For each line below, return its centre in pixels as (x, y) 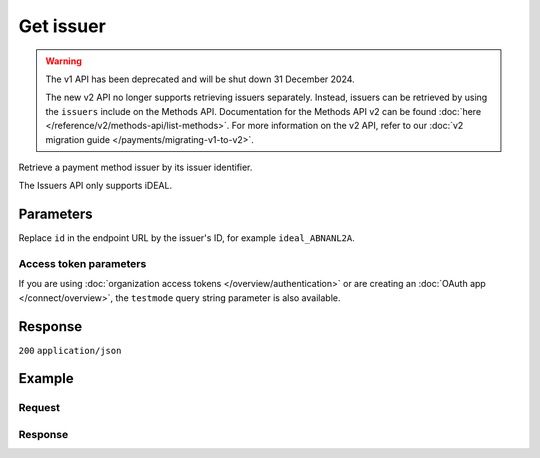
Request (39, 408)
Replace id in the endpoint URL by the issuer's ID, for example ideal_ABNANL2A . (186, 238)
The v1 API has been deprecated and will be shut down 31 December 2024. (200, 79)
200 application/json (70, 350)
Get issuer (62, 26)
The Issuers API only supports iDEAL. (95, 186)
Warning (63, 61)
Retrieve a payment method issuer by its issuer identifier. (135, 167)
